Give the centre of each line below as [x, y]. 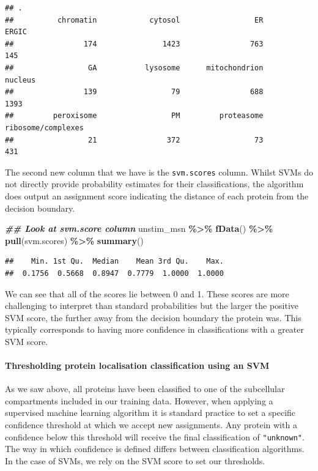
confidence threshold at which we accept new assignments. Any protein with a [151, 425]
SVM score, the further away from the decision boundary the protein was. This [153, 317]
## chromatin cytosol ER [134, 20]
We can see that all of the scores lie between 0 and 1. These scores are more [147, 293]
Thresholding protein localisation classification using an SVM [137, 365]
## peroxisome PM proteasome [134, 116]
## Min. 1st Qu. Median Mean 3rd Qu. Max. [114, 261]
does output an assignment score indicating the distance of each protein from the [157, 195]
